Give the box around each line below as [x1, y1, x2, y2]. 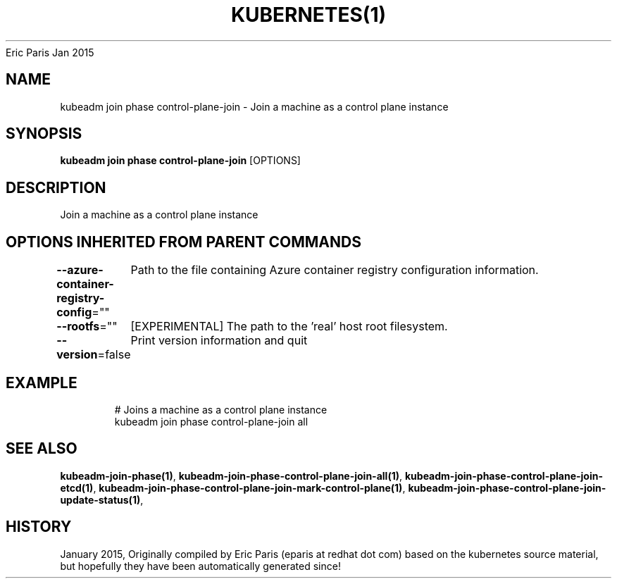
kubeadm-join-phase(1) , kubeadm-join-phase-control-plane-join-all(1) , [60, 469, 403, 482]
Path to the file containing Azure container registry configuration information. [130, 263, 539, 278]
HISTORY [6, 518, 72, 536]
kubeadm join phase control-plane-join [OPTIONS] [60, 154, 301, 167]
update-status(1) [60, 493, 141, 506]
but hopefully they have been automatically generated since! [60, 559, 341, 572]
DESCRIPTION [6, 178, 106, 197]
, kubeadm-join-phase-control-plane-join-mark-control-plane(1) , [93, 481, 406, 494]
